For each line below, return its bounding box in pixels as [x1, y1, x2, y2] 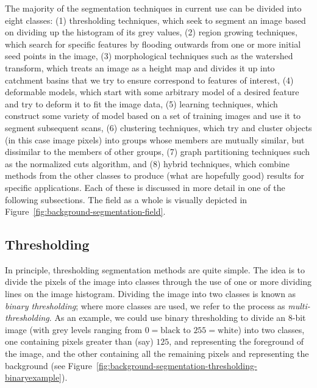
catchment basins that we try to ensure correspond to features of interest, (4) [5, 73, 294, 86]
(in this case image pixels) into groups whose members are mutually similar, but [5, 133, 305, 146]
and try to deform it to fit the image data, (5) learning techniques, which [5, 97, 278, 110]
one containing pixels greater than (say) [5, 335, 154, 348]
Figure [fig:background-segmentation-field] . [5, 205, 166, 218]
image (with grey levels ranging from [5, 323, 142, 336]
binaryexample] [5, 371, 62, 384]
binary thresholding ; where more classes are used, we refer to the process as [5, 299, 285, 312]
